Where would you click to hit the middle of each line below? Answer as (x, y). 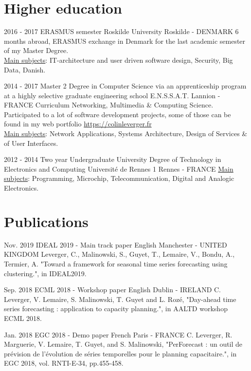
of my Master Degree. (36, 50)
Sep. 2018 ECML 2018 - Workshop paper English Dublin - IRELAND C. (112, 290)
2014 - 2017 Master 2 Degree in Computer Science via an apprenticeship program (125, 86)
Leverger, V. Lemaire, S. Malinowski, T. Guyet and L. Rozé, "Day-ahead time (120, 299)
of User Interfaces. (31, 143)
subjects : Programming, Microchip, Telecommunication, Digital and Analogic (119, 178)
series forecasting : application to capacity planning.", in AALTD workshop (116, 309)
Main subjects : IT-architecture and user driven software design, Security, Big (118, 60)
